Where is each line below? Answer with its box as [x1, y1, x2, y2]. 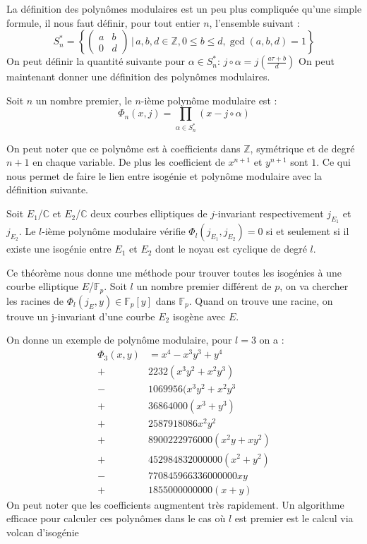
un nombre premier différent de [136, 279, 272, 294]
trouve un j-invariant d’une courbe [6, 308, 155, 323]
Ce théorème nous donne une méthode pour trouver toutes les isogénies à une [6, 265, 342, 279]
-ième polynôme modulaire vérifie [42, 224, 186, 238]
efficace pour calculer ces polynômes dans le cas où [6, 511, 226, 526]
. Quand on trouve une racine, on [188, 293, 333, 308]
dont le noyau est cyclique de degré [155, 241, 307, 256]
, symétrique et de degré [250, 140, 355, 155]
